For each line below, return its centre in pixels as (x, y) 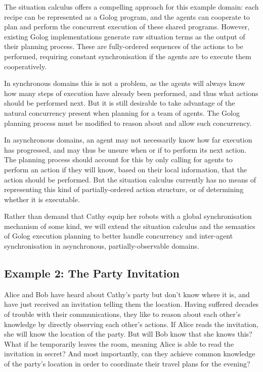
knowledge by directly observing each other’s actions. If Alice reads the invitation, (131, 324)
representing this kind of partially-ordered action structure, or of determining (124, 189)
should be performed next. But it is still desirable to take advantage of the (120, 103)
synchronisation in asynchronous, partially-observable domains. (102, 246)
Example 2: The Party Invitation (92, 273)
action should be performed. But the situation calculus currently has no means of (130, 179)
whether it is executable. (42, 199)
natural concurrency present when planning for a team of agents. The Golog (122, 112)
